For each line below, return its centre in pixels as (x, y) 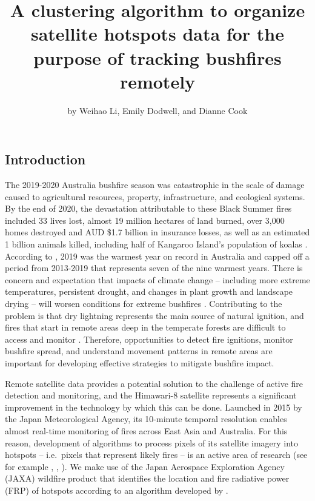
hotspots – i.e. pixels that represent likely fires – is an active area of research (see (156, 455)
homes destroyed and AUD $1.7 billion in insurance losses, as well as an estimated (157, 232)
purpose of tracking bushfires (157, 57)
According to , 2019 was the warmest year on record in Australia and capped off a (157, 256)
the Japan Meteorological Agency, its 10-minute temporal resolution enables (146, 419)
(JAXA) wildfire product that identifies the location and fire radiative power (147, 478)
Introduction (45, 159)
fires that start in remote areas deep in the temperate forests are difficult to (145, 327)
